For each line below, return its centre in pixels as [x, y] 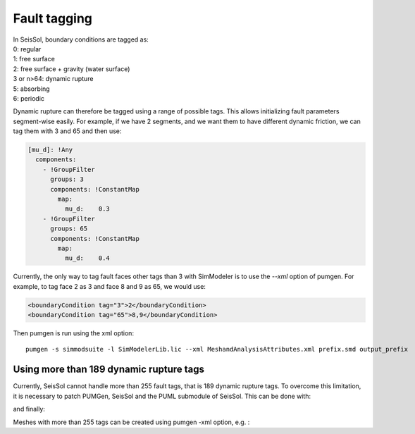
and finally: [29, 409]
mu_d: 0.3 [87, 209]
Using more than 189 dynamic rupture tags [109, 370]
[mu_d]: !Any [50, 150]
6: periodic [29, 98]
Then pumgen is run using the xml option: [73, 333]
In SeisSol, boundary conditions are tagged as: [81, 39]
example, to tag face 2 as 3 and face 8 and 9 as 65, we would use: [109, 286]
